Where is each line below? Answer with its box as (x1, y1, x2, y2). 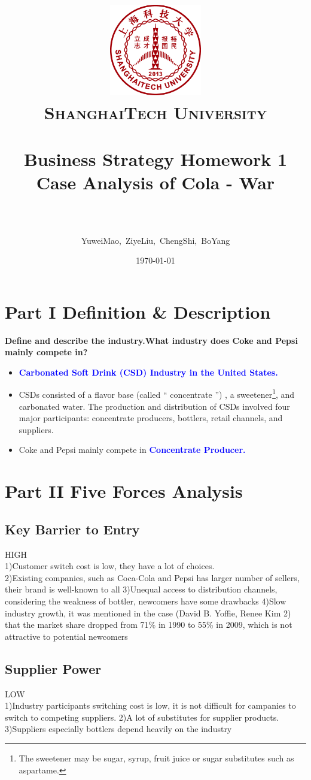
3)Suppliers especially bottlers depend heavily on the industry (5, 722, 232, 735)
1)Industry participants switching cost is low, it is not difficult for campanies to (5, 699, 296, 712)
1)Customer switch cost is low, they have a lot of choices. (5, 560, 215, 572)
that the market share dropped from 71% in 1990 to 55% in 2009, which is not (5, 618, 292, 631)
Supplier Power (5, 659, 102, 678)
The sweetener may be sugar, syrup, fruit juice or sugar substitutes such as (19, 751, 294, 764)
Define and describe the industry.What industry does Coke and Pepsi (5, 334, 298, 346)
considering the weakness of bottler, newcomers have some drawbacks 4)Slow (5, 594, 286, 607)
